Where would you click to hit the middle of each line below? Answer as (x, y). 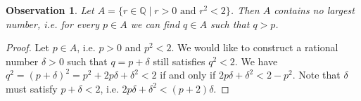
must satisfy (32, 88)
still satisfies (179, 61)
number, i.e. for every (52, 23)
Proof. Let (27, 47)
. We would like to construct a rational (255, 47)
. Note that (316, 75)
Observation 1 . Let (50, 10)
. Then (245, 10)
